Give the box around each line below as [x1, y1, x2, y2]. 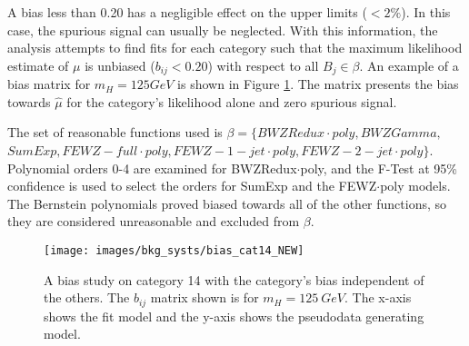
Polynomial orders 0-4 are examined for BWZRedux [7, 158, 297, 177]
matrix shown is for [150, 288, 259, 307]
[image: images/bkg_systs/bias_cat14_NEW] [44, 243, 304, 257]
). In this [401, 3, 451, 21]
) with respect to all [207, 55, 319, 74]
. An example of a [359, 55, 459, 74]
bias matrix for [7, 74, 91, 94]
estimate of [7, 55, 69, 74]
